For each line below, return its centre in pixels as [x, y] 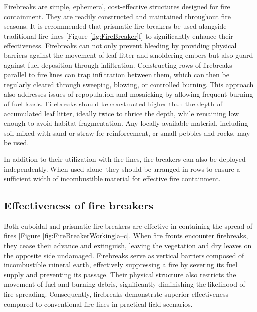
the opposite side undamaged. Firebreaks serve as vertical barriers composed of [124, 255]
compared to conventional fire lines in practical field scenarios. [98, 303]
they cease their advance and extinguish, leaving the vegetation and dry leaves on [128, 245]
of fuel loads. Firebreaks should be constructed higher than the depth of [113, 103]
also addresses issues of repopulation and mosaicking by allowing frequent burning [128, 94]
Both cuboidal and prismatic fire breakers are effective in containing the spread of [128, 226]
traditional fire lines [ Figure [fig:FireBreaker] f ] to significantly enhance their [119, 35]
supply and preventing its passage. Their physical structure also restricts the [120, 274]
